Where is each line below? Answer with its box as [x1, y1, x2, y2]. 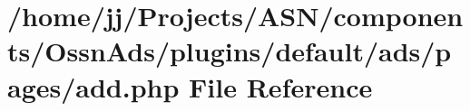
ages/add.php [7, 68, 180, 105]
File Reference [189, 68, 373, 105]
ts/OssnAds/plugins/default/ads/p [7, 32, 452, 69]
